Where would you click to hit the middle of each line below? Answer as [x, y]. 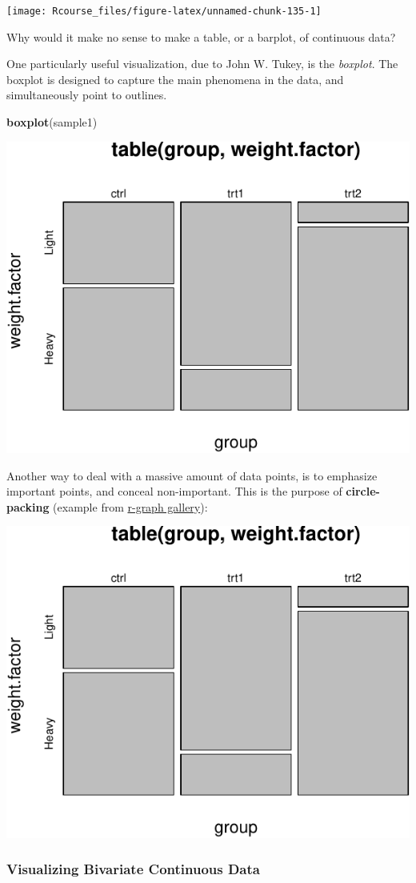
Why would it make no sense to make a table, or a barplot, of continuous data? [201, 36]
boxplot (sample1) [52, 122]
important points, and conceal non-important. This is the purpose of [174, 491]
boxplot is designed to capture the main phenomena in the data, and [175, 79]
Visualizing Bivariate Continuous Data [133, 869]
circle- [363, 491]
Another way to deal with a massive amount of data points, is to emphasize [192, 475]
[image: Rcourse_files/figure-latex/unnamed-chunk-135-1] [164, 11]
